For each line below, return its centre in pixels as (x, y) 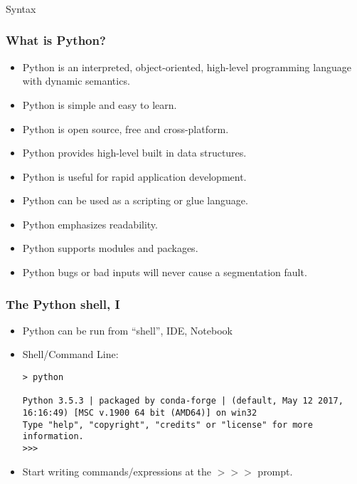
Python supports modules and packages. (110, 248)
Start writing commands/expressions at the (117, 471)
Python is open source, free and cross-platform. (126, 128)
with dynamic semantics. (76, 81)
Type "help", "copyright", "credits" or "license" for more (167, 425)
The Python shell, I (63, 304)
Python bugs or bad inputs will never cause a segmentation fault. (165, 272)
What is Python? (56, 40)
